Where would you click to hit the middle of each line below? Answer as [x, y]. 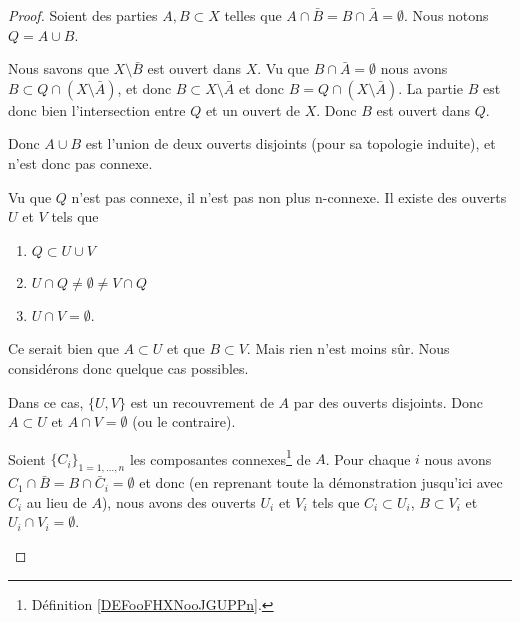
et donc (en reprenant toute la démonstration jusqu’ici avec [321, 482]
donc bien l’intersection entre [97, 109]
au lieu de [56, 501]
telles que [253, 15]
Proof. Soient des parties [83, 15]
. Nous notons [446, 15]
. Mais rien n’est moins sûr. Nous [348, 348]
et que [185, 348]
